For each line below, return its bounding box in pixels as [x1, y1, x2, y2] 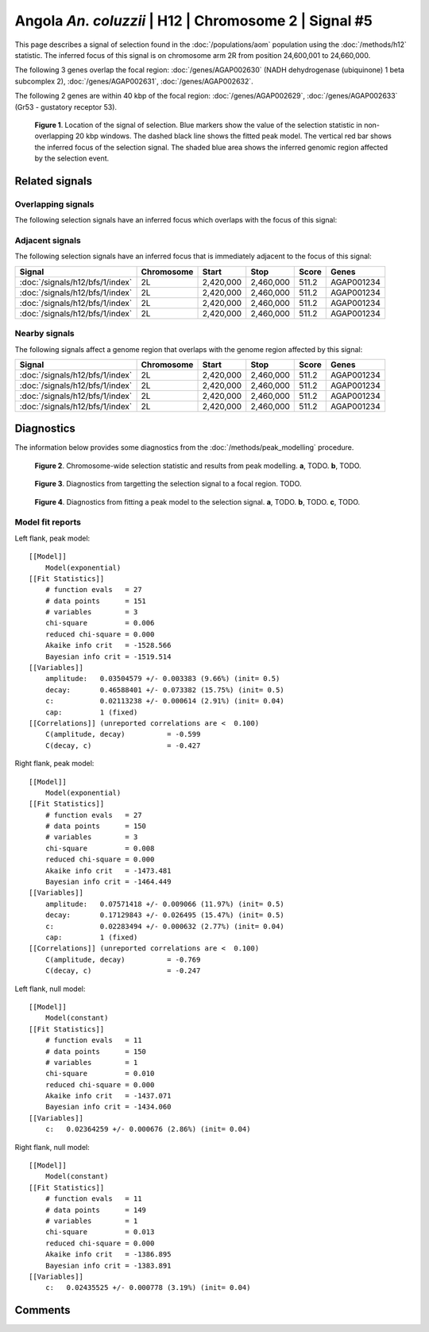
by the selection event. [34, 153, 110, 163]
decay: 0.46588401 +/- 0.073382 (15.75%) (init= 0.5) [44, 685, 285, 695]
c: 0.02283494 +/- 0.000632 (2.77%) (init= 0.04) [44, 922, 285, 931]
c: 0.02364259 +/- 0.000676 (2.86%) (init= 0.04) [44, 1125, 251, 1134]
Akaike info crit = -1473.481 [44, 866, 172, 875]
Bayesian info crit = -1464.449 [44, 877, 172, 886]
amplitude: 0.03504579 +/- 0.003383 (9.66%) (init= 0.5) [44, 674, 280, 683]
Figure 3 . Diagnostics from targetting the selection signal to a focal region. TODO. [34, 479, 302, 489]
